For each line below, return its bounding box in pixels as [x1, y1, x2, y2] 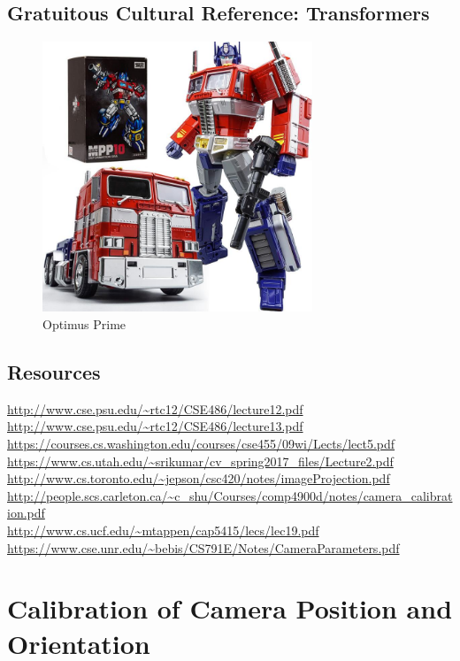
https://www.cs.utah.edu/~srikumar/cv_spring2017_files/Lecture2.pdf [7, 451, 394, 470]
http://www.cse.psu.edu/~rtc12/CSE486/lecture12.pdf [7, 399, 303, 418]
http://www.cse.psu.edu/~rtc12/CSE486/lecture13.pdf [7, 417, 303, 435]
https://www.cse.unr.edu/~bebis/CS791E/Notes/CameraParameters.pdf [7, 538, 400, 557]
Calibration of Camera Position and [7, 590, 453, 626]
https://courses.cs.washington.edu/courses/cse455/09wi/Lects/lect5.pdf [7, 434, 395, 453]
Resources [7, 358, 101, 386]
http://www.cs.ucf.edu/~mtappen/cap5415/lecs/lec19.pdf [7, 521, 319, 540]
